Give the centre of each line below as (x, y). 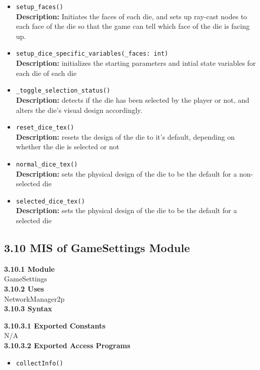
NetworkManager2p (34, 298)
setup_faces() (39, 7)
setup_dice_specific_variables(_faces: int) (92, 54)
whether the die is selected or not (68, 147)
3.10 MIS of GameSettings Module (97, 248)
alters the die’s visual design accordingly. (79, 110)
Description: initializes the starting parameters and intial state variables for (136, 63)
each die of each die (46, 73)
